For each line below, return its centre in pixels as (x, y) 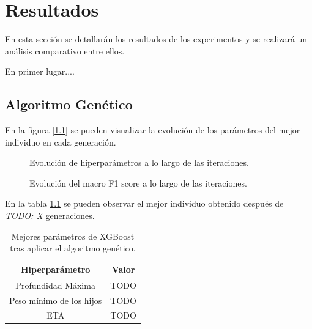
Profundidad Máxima (55, 285)
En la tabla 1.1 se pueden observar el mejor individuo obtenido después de (144, 203)
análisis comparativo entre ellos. (65, 50)
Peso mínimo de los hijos (56, 300)
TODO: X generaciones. (50, 216)
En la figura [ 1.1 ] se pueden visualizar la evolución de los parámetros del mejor (153, 130)
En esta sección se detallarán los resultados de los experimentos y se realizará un (156, 39)
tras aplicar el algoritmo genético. (73, 248)
